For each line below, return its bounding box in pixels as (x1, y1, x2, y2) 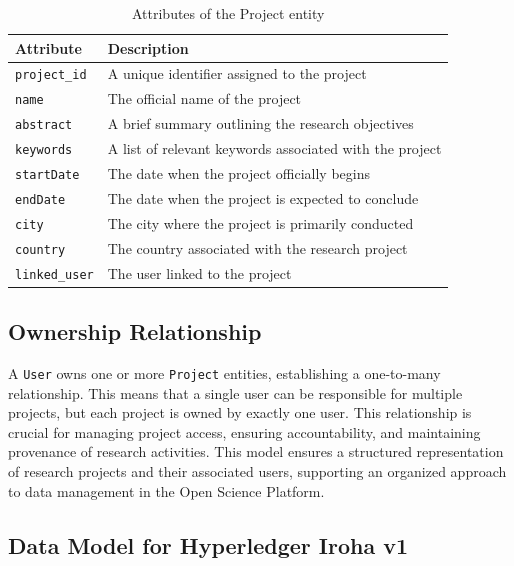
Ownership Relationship (8, 316, 262, 347)
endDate (15, 192, 66, 207)
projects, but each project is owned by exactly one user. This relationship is (8, 402, 472, 423)
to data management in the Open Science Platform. (8, 480, 325, 501)
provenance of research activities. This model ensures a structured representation (8, 441, 504, 462)
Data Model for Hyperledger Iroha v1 (8, 529, 409, 560)
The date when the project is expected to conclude (107, 188, 419, 208)
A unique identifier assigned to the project (107, 63, 367, 84)
